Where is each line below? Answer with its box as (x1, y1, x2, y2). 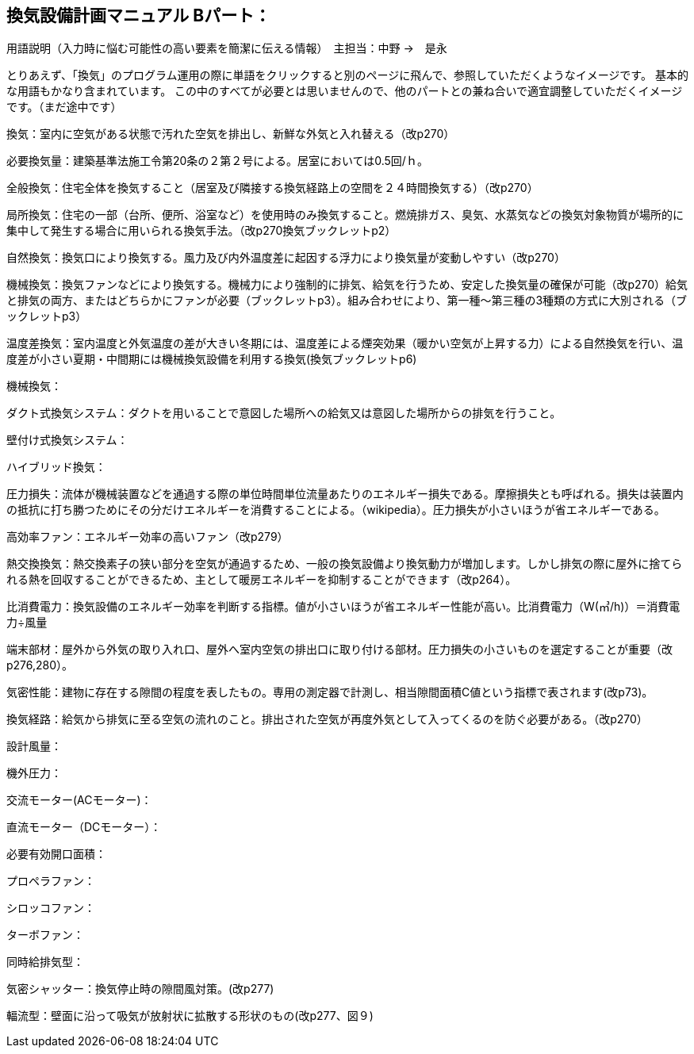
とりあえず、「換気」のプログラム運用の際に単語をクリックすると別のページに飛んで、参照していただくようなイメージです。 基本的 (6, 68, 688, 82)
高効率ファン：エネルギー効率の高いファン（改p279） (6, 530, 289, 544)
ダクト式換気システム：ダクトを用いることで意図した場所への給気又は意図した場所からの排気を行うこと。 (6, 406, 562, 420)
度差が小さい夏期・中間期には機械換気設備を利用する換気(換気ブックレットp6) (6, 352, 417, 366)
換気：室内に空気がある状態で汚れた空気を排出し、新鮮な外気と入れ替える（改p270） (6, 127, 455, 141)
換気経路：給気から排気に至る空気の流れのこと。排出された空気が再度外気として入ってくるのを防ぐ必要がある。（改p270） (6, 712, 648, 726)
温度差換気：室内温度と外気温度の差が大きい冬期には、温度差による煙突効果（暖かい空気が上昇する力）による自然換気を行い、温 (6, 336, 684, 351)
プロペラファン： (6, 874, 95, 888)
